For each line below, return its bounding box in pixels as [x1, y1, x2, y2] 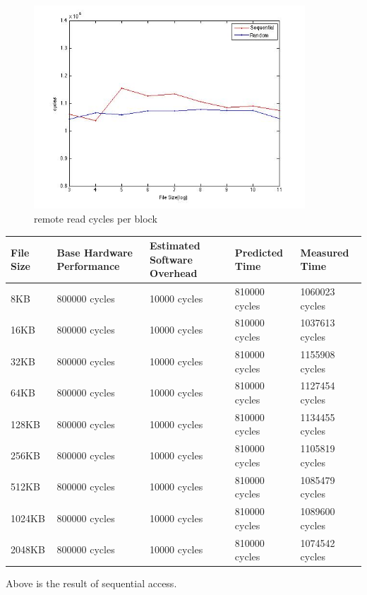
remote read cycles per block [34, 211, 157, 225]
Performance [56, 259, 120, 273]
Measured [300, 245, 349, 259]
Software [150, 252, 193, 266]
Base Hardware [56, 245, 133, 259]
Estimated [150, 238, 200, 252]
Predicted [234, 245, 283, 259]
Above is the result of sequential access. [6, 576, 177, 591]
